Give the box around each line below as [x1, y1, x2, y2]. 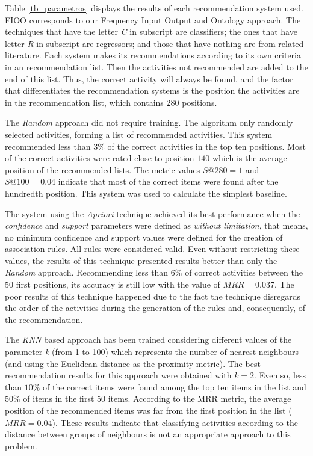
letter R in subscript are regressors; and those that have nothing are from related [5, 37, 304, 49]
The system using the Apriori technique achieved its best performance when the [5, 207, 300, 220]
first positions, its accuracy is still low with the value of [16, 278, 220, 291]
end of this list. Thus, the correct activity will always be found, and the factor [5, 72, 293, 85]
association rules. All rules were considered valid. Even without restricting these [5, 242, 300, 255]
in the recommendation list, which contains [5, 96, 164, 108]
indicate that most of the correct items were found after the [58, 175, 279, 188]
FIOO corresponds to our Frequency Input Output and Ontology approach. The [5, 13, 301, 26]
